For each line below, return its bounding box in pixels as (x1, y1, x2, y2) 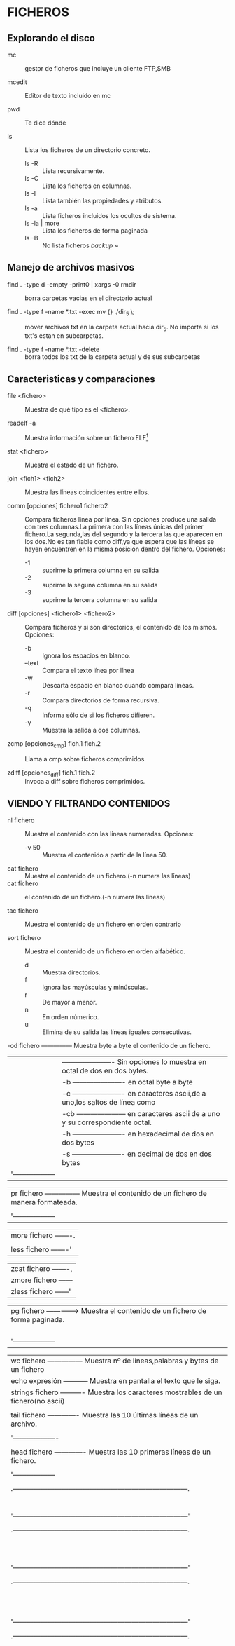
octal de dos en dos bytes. (62, 1066, 149, 1076)
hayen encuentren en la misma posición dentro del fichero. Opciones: (24, 545, 225, 553)
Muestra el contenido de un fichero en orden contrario (24, 920, 182, 929)
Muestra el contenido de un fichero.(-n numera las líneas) (24, 872, 191, 880)
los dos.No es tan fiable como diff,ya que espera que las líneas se (24, 537, 215, 545)
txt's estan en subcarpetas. (24, 332, 104, 340)
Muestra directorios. (42, 968, 101, 977)
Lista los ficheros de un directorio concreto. (24, 146, 151, 154)
